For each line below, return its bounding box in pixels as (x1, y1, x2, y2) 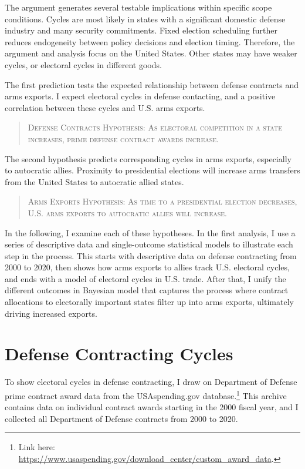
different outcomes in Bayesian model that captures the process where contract (5, 284, 289, 296)
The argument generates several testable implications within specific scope (5, 1, 272, 13)
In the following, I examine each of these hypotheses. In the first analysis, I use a (5, 226, 296, 239)
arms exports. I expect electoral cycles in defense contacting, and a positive (5, 90, 276, 102)
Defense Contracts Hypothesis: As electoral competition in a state (28, 121, 282, 133)
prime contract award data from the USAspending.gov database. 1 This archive (5, 387, 287, 401)
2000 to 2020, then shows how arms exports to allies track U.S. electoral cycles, (5, 261, 290, 273)
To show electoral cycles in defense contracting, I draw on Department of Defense (5, 376, 297, 388)
